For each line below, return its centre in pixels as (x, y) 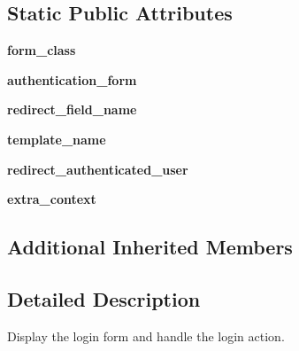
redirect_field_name (72, 109)
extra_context (52, 199)
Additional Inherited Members (150, 247)
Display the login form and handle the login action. (146, 335)
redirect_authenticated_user (98, 169)
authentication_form (72, 79)
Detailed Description (104, 298)
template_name (57, 139)
